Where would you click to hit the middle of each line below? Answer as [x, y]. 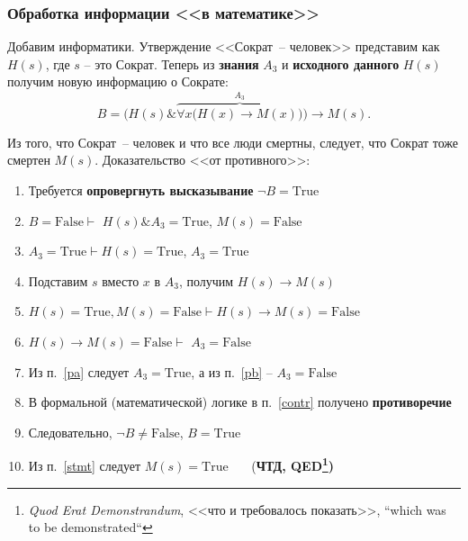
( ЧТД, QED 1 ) [292, 464]
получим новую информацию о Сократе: [118, 81]
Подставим [58, 280]
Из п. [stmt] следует [85, 466]
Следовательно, [70, 432]
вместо [121, 280]
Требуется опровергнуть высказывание [141, 190]
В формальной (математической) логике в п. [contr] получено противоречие [240, 402]
